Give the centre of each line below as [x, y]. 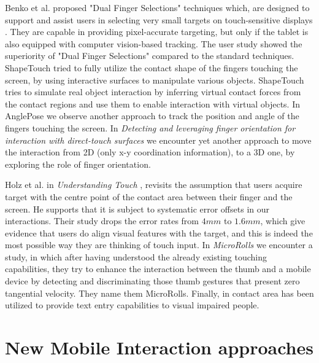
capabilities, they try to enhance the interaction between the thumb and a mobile [158, 269]
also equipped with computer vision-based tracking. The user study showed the [154, 43]
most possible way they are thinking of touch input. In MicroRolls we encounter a [159, 245]
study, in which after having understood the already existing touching [136, 256]
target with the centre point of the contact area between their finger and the [149, 196]
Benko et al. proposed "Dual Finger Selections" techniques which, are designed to [157, 7]
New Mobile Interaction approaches [159, 347]
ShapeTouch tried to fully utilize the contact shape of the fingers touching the [152, 67]
